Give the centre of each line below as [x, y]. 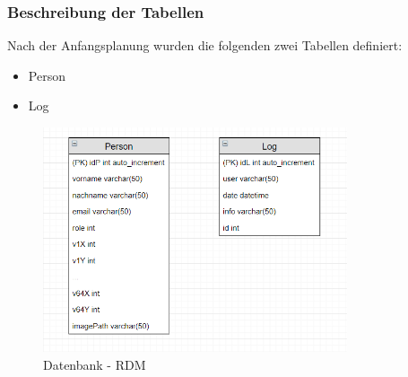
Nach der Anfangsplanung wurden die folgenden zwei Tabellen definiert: [205, 45]
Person [47, 75]
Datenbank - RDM [95, 364]
